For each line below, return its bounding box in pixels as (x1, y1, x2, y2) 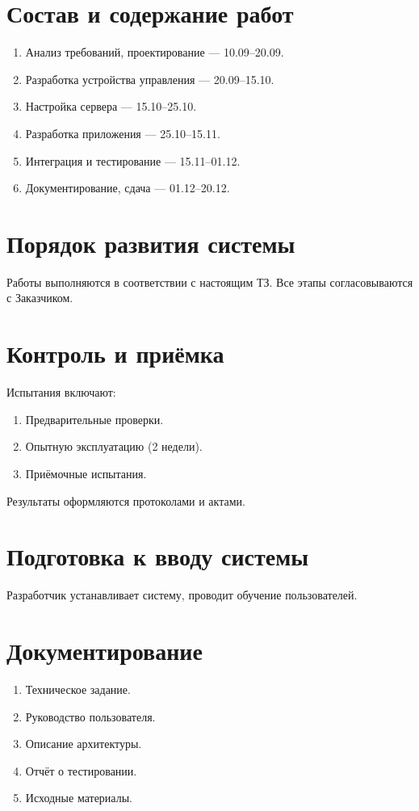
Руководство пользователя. (25, 708, 156, 725)
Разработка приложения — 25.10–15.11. (25, 124, 220, 141)
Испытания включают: (6, 384, 116, 401)
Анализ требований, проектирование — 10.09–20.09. (25, 44, 284, 61)
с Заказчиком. (6, 289, 73, 306)
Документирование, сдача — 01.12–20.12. (25, 179, 230, 196)
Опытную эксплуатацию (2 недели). (25, 438, 203, 455)
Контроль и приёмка (6, 337, 224, 370)
